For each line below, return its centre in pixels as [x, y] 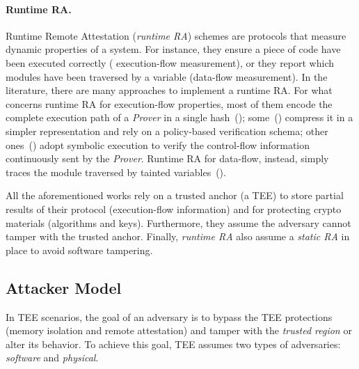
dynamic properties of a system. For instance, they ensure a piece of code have [173, 49]
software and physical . [52, 358]
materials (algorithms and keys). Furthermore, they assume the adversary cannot [178, 222]
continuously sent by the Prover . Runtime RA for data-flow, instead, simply [167, 158]
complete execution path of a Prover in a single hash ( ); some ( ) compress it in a [179, 117]
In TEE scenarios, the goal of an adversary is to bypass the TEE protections [169, 316]
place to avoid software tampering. [79, 250]
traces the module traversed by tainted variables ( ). [116, 172]
